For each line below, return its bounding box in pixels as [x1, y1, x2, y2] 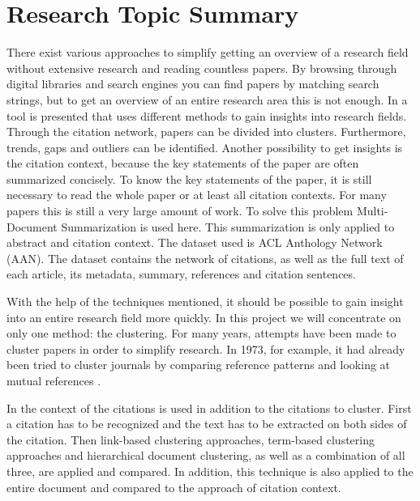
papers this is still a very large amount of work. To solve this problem [6, 202, 354, 219]
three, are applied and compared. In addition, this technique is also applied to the [6, 462, 414, 479]
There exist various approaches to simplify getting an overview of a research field [6, 44, 409, 61]
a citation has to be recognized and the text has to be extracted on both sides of [6, 415, 407, 432]
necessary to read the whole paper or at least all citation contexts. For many [6, 186, 387, 203]
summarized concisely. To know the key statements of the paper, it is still [6, 170, 372, 187]
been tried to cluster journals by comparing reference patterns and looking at [6, 356, 391, 373]
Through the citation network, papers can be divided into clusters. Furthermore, [6, 123, 406, 140]
